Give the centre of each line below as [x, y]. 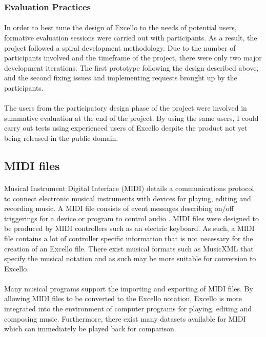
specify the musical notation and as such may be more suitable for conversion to [130, 258]
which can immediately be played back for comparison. [90, 329]
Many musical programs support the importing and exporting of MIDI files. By [129, 288]
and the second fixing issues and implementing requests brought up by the [121, 78]
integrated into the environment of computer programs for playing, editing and [128, 309]
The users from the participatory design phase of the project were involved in [126, 108]
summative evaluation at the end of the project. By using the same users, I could [131, 118]
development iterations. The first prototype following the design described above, [131, 67]
